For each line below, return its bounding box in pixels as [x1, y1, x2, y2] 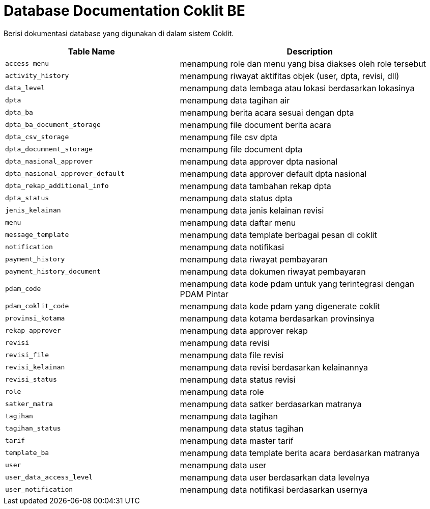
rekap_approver [5, 327, 61, 335]
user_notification [5, 486, 73, 494]
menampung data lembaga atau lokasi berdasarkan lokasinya [180, 83, 415, 93]
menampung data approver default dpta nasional [180, 168, 367, 179]
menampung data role [180, 386, 264, 397]
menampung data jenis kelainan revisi [180, 205, 324, 216]
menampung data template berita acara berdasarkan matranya [180, 447, 420, 458]
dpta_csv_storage [5, 133, 69, 141]
